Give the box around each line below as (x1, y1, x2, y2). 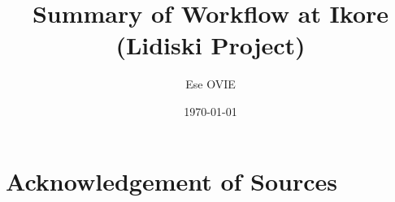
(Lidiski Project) (115, 28, 306, 62)
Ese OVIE (185, 75, 236, 92)
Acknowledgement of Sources (6, 164, 338, 197)
